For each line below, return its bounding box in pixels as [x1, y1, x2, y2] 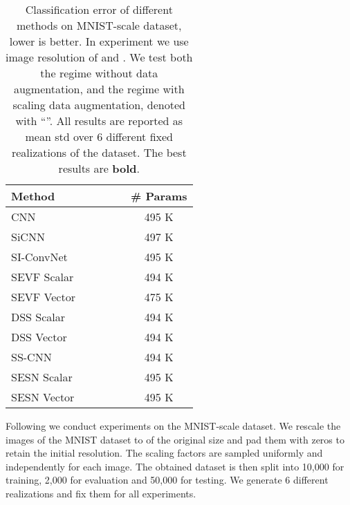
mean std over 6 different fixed [25, 128, 174, 144]
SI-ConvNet [11, 249, 68, 265]
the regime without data [40, 65, 158, 81]
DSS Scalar [11, 309, 66, 325]
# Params [130, 188, 187, 204]
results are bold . [58, 160, 140, 176]
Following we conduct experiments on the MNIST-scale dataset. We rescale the [6, 419, 341, 432]
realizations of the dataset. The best [11, 144, 187, 160]
